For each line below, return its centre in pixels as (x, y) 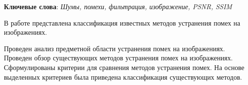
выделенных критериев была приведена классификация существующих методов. (123, 77)
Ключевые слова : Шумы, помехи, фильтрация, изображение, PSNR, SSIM (118, 6)
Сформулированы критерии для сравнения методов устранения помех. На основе (124, 67)
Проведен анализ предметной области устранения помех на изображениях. (114, 48)
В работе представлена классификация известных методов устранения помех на (122, 22)
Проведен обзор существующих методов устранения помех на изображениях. (118, 58)
